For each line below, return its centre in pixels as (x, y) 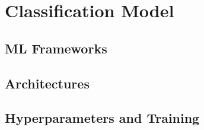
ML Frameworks (56, 48)
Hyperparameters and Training (102, 118)
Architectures (47, 83)
